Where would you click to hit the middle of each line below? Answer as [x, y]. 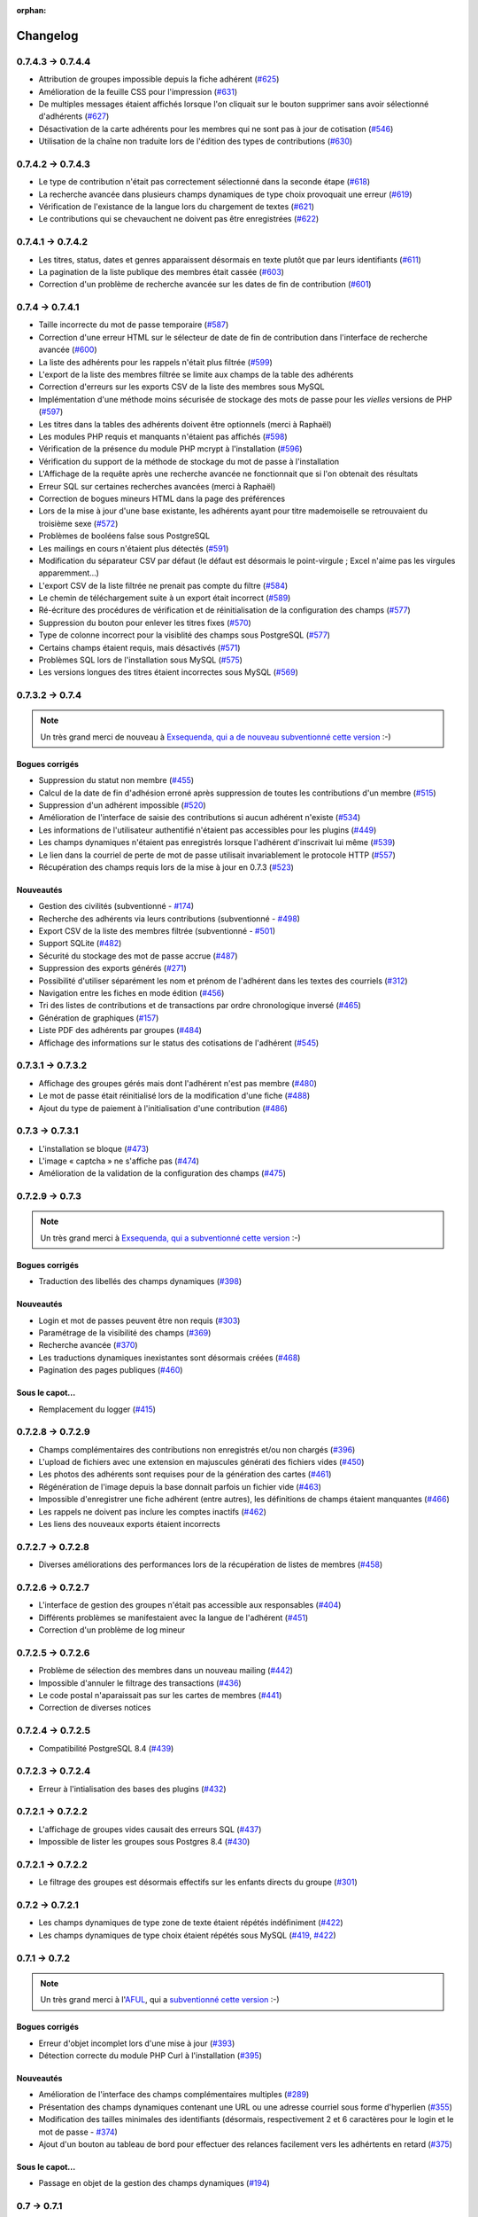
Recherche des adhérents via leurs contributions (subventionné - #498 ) [170, 919]
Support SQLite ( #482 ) [80, 944]
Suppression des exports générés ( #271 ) [113, 968]
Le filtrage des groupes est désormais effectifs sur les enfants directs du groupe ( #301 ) [198, 1882]
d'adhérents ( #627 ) [74, 116]
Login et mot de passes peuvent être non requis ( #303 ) [139, 1320]
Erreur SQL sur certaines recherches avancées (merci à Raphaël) [157, 486]
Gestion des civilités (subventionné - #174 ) [116, 906]
